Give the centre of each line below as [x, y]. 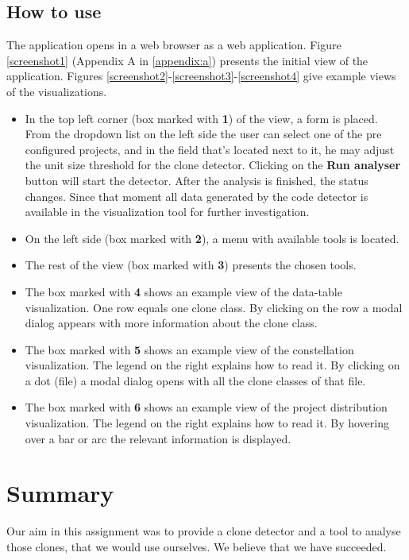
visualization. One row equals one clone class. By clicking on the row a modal [214, 307]
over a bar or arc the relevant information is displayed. [158, 438]
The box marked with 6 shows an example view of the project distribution [206, 407]
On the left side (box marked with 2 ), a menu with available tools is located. [212, 238]
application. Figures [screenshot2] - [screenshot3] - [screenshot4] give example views [201, 76]
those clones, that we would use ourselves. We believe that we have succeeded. [197, 546]
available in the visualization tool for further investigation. [167, 212]
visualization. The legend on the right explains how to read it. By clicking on [212, 365]
